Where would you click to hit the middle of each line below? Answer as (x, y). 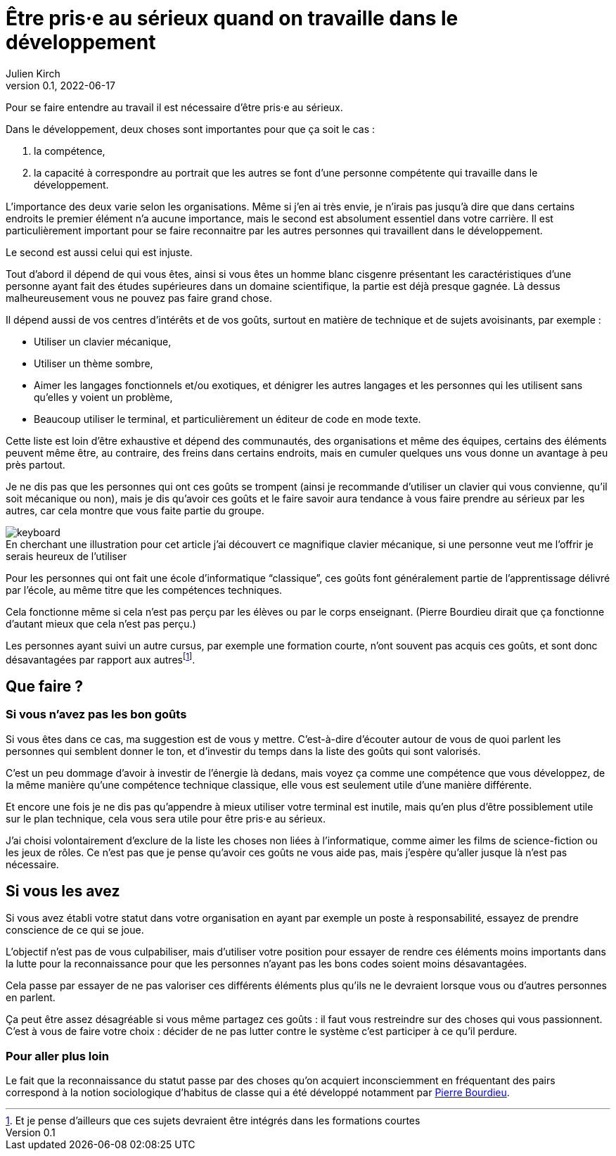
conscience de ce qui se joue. (75, 930)
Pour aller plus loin (57, 1056)
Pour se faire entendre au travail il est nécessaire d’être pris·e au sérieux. (174, 107)
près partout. (36, 464)
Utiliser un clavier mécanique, (103, 341)
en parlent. (31, 998)
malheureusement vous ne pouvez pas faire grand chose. (139, 298)
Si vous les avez (63, 891)
